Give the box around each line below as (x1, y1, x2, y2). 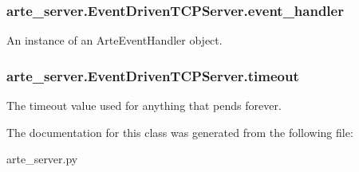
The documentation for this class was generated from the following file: (6, 123, 353, 140)
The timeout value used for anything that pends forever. (6, 97, 282, 114)
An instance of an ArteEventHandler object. (6, 32, 223, 49)
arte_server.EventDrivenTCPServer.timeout (6, 65, 299, 85)
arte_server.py (6, 150, 78, 167)
